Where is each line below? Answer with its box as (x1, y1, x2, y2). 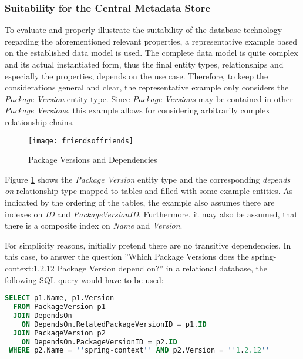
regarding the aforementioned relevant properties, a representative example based (5, 35, 297, 47)
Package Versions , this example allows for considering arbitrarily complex (5, 104, 270, 116)
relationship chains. (5, 115, 75, 128)
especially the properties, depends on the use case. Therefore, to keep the (5, 69, 268, 82)
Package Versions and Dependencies (28, 153, 157, 166)
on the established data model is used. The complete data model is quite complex (5, 46, 298, 59)
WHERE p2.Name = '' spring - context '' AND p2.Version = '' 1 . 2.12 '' (9, 346, 270, 355)
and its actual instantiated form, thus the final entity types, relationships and (5, 58, 284, 70)
